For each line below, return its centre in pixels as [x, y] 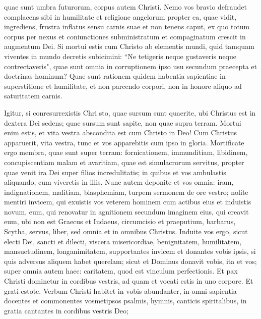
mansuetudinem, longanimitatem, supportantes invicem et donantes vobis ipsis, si [130, 251]
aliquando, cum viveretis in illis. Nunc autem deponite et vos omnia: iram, [119, 182]
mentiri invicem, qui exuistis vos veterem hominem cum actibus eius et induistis [128, 202]
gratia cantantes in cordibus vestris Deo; [66, 310]
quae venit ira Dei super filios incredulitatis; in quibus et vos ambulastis [115, 172]
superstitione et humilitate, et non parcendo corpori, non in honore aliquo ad [123, 86]
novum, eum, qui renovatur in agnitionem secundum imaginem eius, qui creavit [126, 211]
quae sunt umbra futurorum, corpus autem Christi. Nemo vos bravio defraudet [126, 7]
